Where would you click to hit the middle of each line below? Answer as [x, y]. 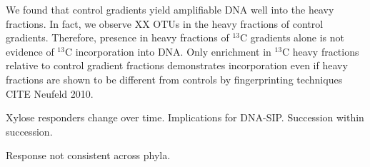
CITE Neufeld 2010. [50, 93]
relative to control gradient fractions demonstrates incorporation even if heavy [177, 65]
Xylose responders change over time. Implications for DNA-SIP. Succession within [185, 117]
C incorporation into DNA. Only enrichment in [168, 51]
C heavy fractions [321, 51]
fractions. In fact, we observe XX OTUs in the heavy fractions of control [165, 23]
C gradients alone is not [292, 37]
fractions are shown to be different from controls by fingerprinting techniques [174, 79]
